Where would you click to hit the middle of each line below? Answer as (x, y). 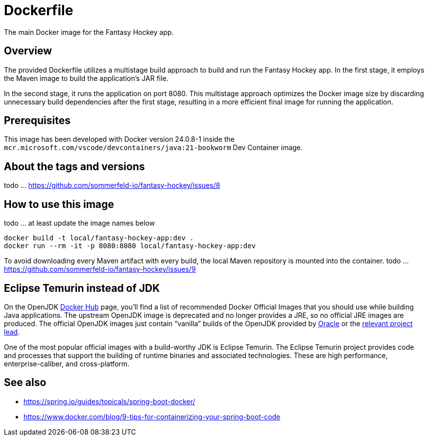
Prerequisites (37, 121)
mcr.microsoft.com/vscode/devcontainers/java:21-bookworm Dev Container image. (154, 148)
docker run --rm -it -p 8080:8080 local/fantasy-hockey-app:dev (130, 246)
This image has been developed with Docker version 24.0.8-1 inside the (119, 139)
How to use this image (59, 204)
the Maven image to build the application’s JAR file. (86, 78)
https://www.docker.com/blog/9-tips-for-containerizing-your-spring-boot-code (152, 416)
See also (25, 383)
